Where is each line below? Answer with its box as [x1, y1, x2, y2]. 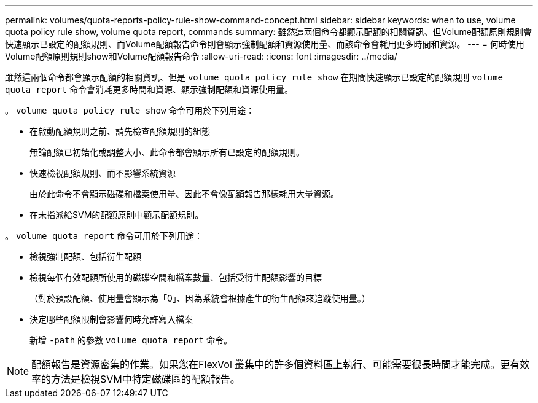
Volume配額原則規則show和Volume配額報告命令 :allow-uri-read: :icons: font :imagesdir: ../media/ [5, 51, 397, 61]
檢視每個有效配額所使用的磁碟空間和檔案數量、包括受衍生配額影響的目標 [29, 272, 322, 283]
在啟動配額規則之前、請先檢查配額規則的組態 [29, 126, 210, 136]
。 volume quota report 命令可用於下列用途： [5, 230, 203, 241]
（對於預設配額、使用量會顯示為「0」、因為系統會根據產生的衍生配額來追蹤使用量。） [29, 293, 370, 303]
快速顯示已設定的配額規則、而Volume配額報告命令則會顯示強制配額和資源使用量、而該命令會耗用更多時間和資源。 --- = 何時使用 [5, 39, 524, 49]
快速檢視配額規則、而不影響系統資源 [29, 168, 176, 178]
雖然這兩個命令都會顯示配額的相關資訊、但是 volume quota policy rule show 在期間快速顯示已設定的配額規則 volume [5, 72, 503, 82]
